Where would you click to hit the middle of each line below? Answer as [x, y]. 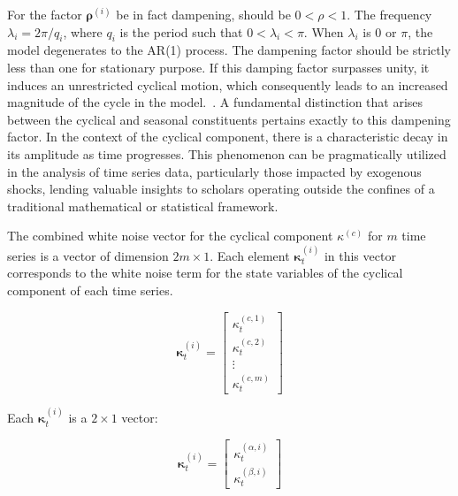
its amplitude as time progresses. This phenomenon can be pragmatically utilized [227, 153]
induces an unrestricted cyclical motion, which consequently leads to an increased [228, 84]
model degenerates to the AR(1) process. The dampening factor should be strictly [229, 50]
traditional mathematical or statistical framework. [143, 206]
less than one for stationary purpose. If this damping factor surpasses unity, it [218, 67]
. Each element [250, 255]
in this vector [360, 255]
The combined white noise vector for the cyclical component [170, 236]
